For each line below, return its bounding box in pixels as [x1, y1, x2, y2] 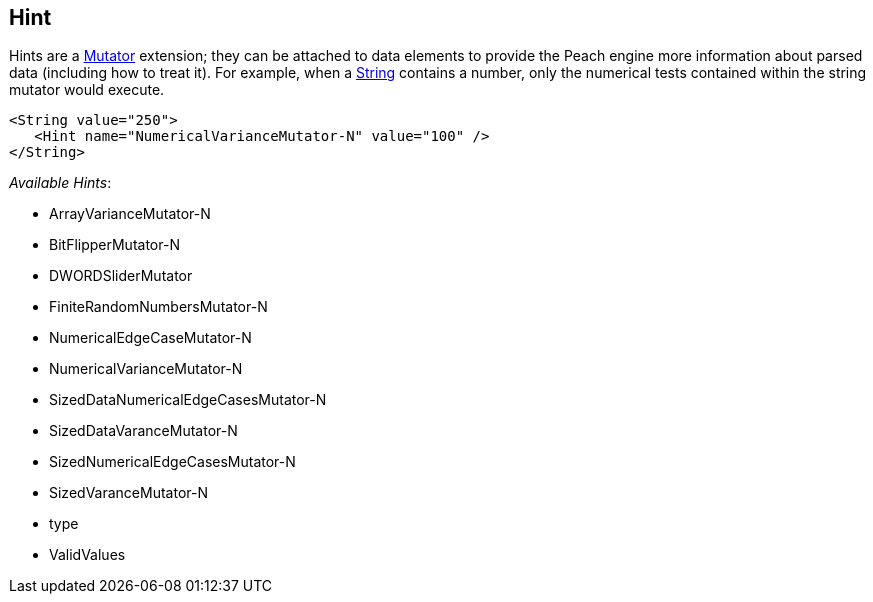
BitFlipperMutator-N [49, 236, 180, 254]
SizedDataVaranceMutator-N [49, 422, 238, 440]
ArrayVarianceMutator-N [49, 205, 211, 223]
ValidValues [49, 546, 126, 564]
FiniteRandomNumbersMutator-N [49, 298, 268, 316]
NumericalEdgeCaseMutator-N [49, 329, 252, 347]
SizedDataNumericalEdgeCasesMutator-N [49, 391, 327, 409]
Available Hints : [9, 174, 112, 192]
